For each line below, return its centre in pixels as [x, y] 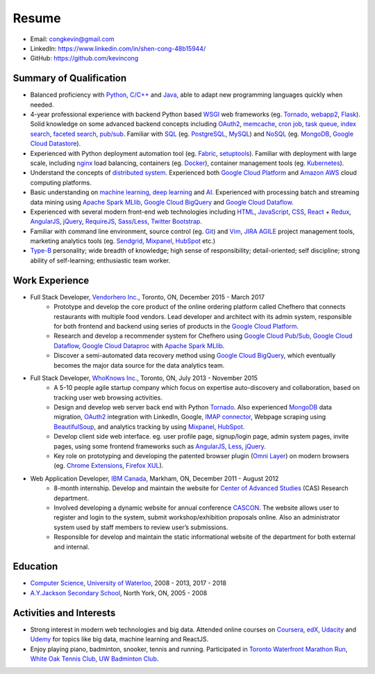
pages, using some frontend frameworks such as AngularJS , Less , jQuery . [160, 446]
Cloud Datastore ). [56, 143]
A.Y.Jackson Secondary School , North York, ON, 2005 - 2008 [119, 593]
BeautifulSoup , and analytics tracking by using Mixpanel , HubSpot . [149, 426]
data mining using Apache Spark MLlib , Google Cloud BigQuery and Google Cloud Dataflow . [162, 202]
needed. [42, 104]
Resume [37, 18]
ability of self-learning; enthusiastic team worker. [100, 260]
